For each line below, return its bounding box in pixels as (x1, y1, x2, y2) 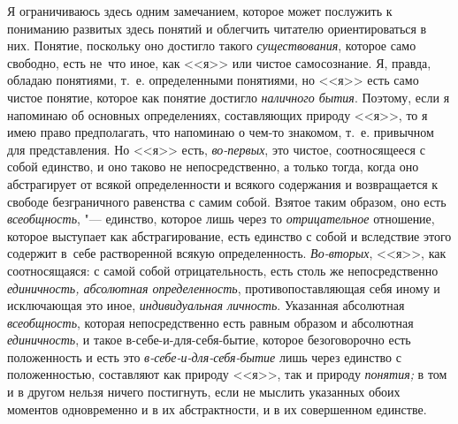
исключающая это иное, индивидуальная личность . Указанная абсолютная (7, 296, 405, 314)
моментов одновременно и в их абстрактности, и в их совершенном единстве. (7, 399, 427, 418)
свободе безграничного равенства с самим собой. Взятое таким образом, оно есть (7, 192, 447, 210)
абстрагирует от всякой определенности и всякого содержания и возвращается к (7, 174, 439, 193)
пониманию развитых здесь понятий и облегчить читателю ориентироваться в (7, 19, 427, 37)
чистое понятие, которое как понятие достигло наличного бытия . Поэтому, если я (7, 87, 450, 106)
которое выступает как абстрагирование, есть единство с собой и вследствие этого (7, 226, 452, 245)
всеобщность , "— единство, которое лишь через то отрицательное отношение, (7, 209, 435, 228)
